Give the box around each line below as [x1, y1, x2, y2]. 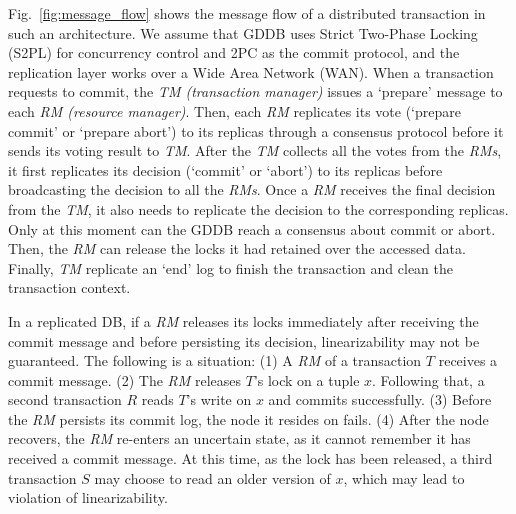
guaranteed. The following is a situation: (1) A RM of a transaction [8, 350, 422, 371]
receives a [438, 350, 498, 371]
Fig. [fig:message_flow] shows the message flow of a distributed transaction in [8, 3, 486, 23]
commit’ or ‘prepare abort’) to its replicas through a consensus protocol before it [8, 120, 504, 141]
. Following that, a [372, 369, 485, 390]
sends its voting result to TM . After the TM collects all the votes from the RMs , [8, 140, 502, 161]
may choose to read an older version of [94, 467, 331, 488]
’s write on [186, 389, 252, 410]
